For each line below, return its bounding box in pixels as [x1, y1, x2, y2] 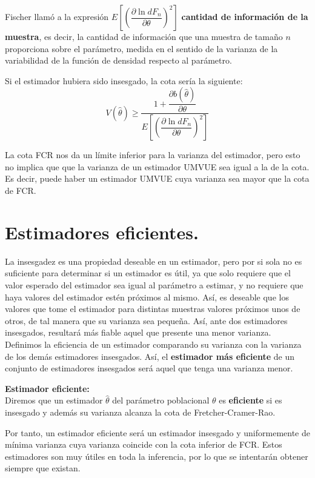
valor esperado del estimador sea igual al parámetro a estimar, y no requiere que [5, 278, 303, 291]
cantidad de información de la [181, 10, 308, 22]
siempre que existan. [5, 462, 81, 474]
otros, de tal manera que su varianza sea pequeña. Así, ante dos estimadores [5, 314, 288, 327]
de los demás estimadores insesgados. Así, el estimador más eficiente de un [5, 350, 294, 362]
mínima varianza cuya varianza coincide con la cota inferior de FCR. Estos [5, 438, 282, 451]
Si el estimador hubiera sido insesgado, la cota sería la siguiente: [5, 74, 243, 87]
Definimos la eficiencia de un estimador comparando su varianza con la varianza [5, 337, 302, 350]
